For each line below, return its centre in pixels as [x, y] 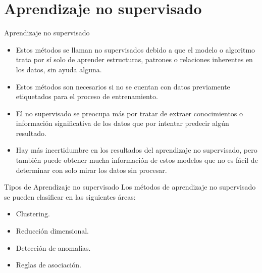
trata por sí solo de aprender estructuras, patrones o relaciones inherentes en [134, 59]
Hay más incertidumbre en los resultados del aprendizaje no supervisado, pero [137, 150]
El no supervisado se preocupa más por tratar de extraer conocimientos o [129, 113]
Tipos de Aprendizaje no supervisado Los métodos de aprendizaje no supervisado [130, 187]
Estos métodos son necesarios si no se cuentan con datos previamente [123, 86]
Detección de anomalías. [53, 247]
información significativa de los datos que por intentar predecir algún [122, 123]
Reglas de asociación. [48, 265]
